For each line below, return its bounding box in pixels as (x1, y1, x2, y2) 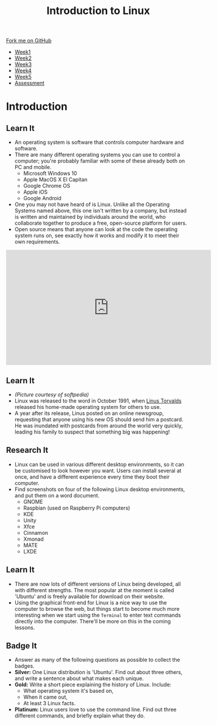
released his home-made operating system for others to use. (14, 404, 161, 410)
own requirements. (14, 238, 60, 245)
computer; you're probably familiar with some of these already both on (14, 157, 185, 164)
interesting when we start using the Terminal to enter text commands (14, 611, 181, 619)
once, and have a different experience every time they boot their (14, 473, 170, 480)
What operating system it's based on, (23, 688, 114, 695)
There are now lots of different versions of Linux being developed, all (14, 580, 181, 587)
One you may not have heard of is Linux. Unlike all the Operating (14, 201, 170, 208)
